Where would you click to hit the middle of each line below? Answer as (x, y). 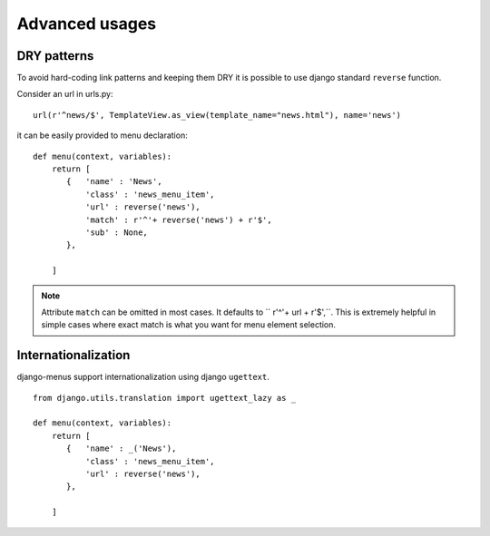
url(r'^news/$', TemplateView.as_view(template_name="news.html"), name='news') (217, 115)
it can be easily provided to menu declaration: (102, 135)
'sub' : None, (117, 232)
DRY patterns (55, 56)
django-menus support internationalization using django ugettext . (143, 377)
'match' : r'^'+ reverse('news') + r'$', (178, 219)
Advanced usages (87, 24)
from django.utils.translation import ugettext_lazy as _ (165, 398)
